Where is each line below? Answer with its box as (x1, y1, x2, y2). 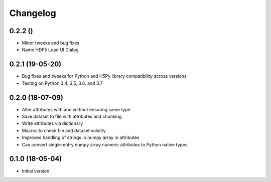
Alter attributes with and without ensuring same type (22, 106, 130, 112)
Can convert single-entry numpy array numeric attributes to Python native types (22, 141, 188, 147)
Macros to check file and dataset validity (22, 127, 106, 133)
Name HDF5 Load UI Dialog (22, 47, 79, 53)
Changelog (9, 8, 56, 19)
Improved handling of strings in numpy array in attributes (22, 134, 140, 140)
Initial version (22, 168, 50, 174)
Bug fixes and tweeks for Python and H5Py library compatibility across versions (22, 73, 187, 79)
